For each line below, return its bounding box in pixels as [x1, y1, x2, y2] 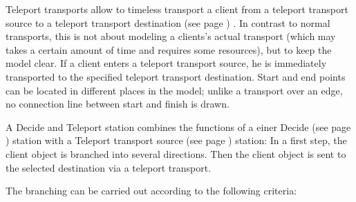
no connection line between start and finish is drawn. [6, 97, 229, 111]
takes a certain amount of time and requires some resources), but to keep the [6, 42, 332, 57]
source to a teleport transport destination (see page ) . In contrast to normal [6, 15, 330, 30]
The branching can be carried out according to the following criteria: [6, 183, 297, 198]
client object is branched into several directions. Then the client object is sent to [6, 146, 346, 161]
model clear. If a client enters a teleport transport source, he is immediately [6, 56, 327, 70]
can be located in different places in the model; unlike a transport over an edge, [6, 83, 343, 97]
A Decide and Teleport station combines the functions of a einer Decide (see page [6, 119, 351, 134]
